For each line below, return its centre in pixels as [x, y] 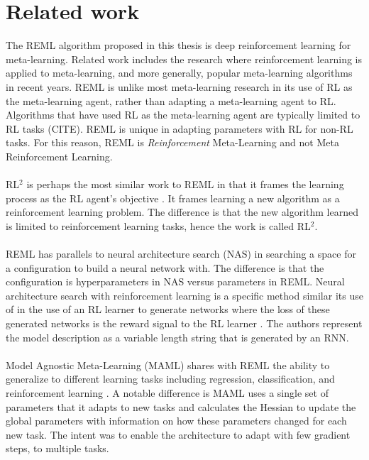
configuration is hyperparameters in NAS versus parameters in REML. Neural [175, 281]
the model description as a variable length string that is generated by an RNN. [177, 337]
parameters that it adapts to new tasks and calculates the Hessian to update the [181, 406]
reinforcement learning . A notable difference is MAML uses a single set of [167, 392]
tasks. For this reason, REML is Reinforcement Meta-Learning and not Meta [172, 142]
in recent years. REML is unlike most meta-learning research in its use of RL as [179, 86]
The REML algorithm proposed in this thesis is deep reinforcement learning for [178, 45]
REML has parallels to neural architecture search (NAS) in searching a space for [181, 254]
